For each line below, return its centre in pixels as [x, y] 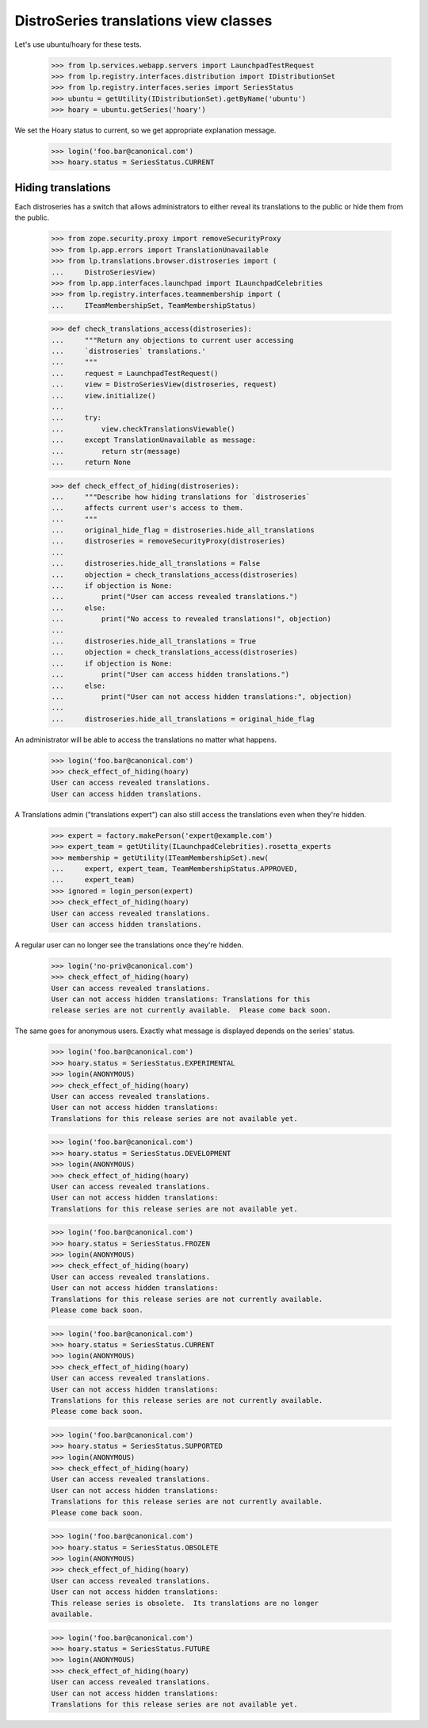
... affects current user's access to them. [147, 508]
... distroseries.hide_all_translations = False [156, 564]
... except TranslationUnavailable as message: [154, 440]
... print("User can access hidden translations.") [170, 675]
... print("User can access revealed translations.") [174, 597]
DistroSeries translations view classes [143, 21]
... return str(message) [116, 451]
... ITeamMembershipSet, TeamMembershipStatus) [154, 305]
